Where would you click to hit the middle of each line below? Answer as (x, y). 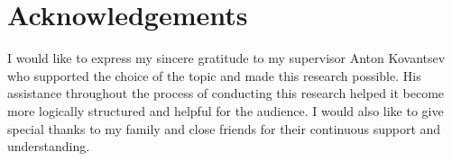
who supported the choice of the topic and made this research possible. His (214, 75)
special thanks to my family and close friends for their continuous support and (224, 128)
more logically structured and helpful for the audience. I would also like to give (226, 110)
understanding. (49, 146)
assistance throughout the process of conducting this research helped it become (226, 93)
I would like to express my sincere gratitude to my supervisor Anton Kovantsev (226, 58)
